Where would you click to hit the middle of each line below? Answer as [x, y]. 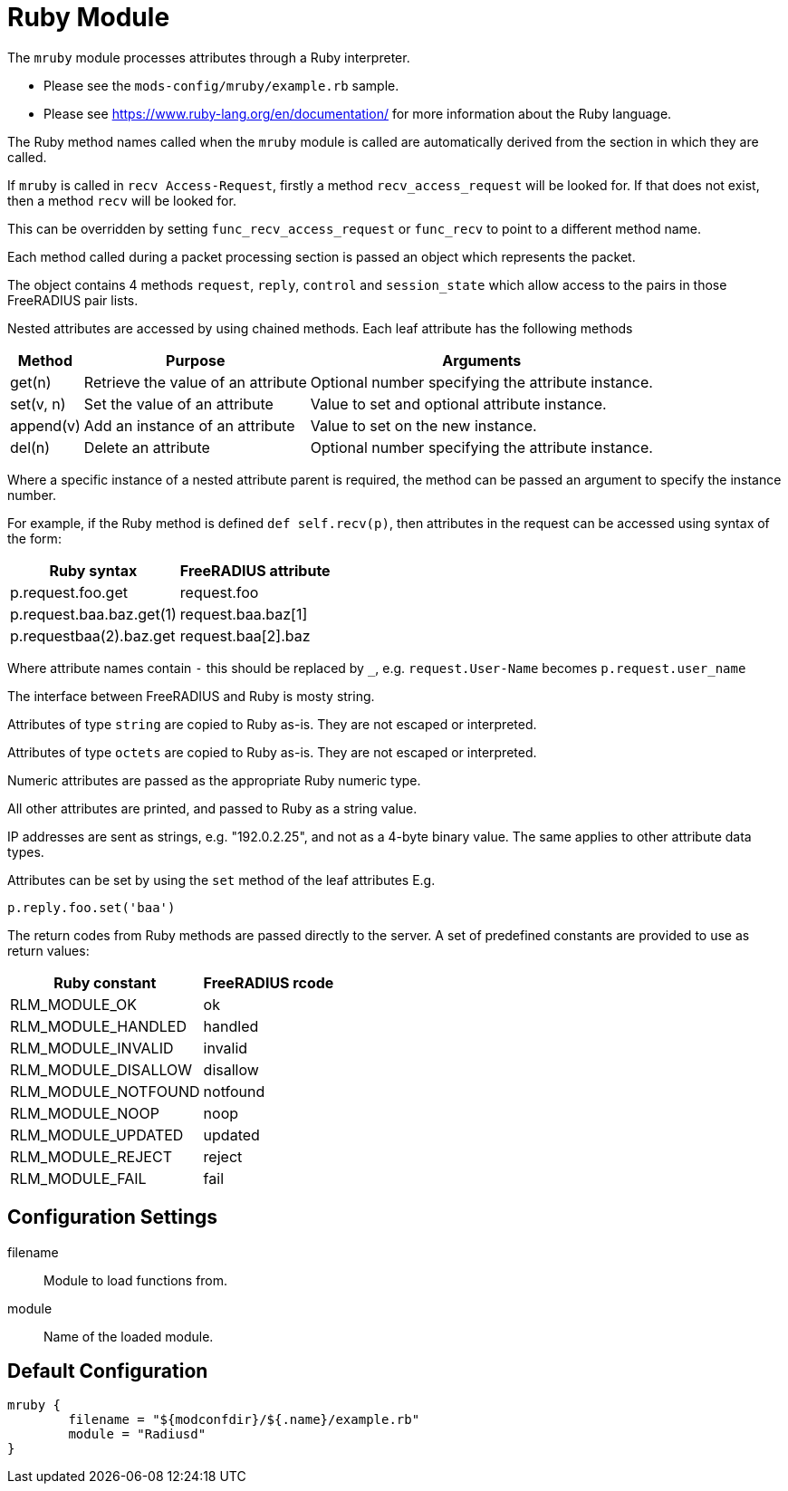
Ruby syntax [93, 570]
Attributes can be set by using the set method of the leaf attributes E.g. [221, 880]
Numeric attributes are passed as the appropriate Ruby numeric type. [214, 780]
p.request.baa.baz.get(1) [93, 614]
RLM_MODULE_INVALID [92, 1048]
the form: [34, 538]
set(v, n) [38, 404]
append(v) [45, 425]
